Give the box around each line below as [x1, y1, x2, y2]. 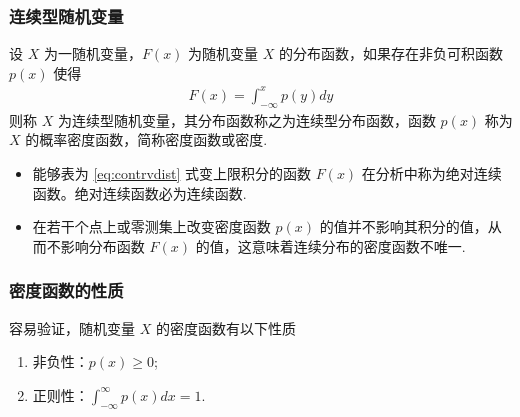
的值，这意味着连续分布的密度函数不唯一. [195, 235, 466, 256]
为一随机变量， [43, 43, 142, 64]
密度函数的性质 [9, 278, 124, 303]
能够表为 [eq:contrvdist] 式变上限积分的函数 [32, 162, 311, 183]
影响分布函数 [60, 235, 145, 256]
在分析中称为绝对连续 [361, 162, 502, 183]
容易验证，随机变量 [9, 317, 135, 338]
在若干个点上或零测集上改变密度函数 [32, 216, 271, 237]
